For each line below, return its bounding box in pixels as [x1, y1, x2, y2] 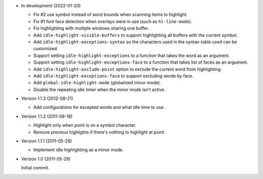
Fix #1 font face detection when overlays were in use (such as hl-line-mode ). [33, 18, 192, 24]
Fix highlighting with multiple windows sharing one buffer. [33, 25, 150, 31]
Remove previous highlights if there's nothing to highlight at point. [33, 129, 166, 135]
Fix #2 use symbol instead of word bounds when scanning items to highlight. [33, 12, 188, 18]
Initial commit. [21, 165, 50, 171]
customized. [33, 46, 58, 52]
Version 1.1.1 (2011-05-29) [21, 138, 73, 144]
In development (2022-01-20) [21, 3, 81, 8]
